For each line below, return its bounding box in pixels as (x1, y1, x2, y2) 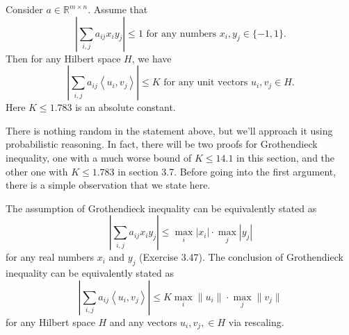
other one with (6, 164, 68, 178)
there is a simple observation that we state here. (6, 178, 211, 192)
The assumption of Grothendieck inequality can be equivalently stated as (6, 200, 317, 215)
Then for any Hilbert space (6, 51, 121, 65)
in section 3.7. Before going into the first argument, (117, 164, 336, 178)
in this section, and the (236, 150, 335, 164)
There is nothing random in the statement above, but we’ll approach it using (6, 123, 333, 137)
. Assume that (88, 2, 148, 16)
